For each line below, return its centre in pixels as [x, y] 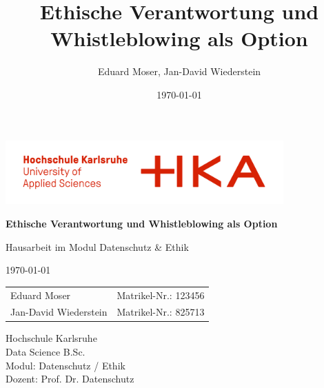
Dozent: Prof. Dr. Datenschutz [70, 379]
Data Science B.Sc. [45, 352]
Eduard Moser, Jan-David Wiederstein [179, 71]
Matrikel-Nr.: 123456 [161, 295]
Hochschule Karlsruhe [51, 338]
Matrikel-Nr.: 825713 [161, 312]
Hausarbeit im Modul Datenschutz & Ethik [97, 246]
